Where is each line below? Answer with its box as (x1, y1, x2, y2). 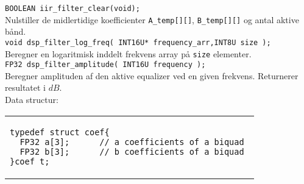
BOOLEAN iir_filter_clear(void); (5, 4, 140, 13)
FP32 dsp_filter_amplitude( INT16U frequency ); (5, 60, 206, 69)
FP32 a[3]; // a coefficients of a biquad (19, 136, 244, 147)
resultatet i (5, 81, 46, 94)
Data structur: (5, 93, 58, 106)
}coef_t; (10, 156, 50, 166)
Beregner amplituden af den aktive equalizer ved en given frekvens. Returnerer (5, 69, 299, 82)
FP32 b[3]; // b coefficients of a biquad (19, 146, 244, 157)
